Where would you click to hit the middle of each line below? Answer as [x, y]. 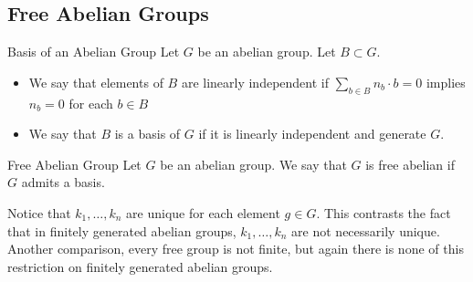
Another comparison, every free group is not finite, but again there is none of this [236, 249]
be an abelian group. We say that [253, 164]
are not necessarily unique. [366, 230]
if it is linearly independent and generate [312, 134]
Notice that [39, 212]
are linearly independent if [255, 82]
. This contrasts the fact [384, 212]
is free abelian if [410, 164]
